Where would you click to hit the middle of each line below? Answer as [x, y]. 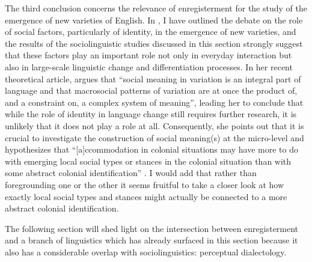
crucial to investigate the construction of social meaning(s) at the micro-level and [154, 137]
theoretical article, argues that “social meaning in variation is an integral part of [153, 78]
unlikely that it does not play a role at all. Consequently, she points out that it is [154, 125]
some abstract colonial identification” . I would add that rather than [131, 173]
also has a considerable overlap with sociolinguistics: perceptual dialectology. [146, 251]
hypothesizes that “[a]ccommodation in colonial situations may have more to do [151, 149]
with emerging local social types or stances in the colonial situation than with [148, 161]
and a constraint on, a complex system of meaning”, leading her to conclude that [154, 102]
